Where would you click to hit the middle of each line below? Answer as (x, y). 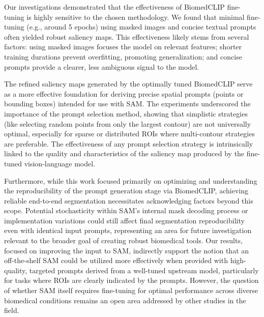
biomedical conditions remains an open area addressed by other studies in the (125, 300)
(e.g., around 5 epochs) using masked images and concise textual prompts (141, 27)
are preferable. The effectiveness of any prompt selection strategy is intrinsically (129, 143)
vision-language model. (60, 163)
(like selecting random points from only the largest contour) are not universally (128, 123)
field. (12, 310)
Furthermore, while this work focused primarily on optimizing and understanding (131, 180)
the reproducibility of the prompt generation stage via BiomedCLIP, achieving (126, 191)
